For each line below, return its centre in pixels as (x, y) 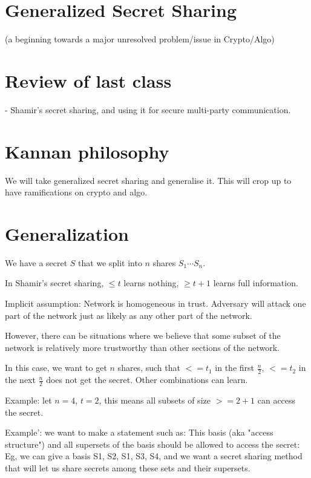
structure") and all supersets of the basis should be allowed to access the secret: (152, 444)
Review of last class (88, 80)
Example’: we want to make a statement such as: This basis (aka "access (139, 432)
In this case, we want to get (56, 368)
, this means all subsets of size (155, 400)
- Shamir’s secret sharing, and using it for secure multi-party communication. (148, 109)
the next (20, 380)
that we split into (110, 262)
